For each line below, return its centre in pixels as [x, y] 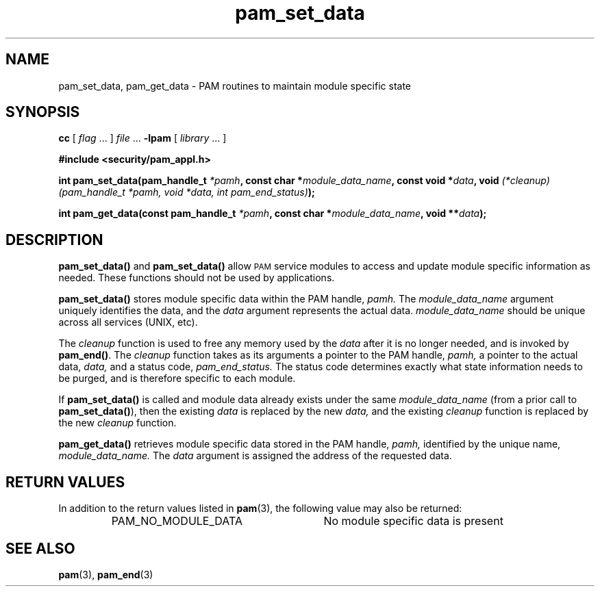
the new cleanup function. [117, 423]
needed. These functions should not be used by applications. [197, 278]
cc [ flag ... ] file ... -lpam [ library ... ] [142, 138]
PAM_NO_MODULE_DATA [177, 521]
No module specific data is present [413, 521]
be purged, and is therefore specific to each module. [177, 378]
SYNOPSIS [43, 112]
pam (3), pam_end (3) [106, 574]
